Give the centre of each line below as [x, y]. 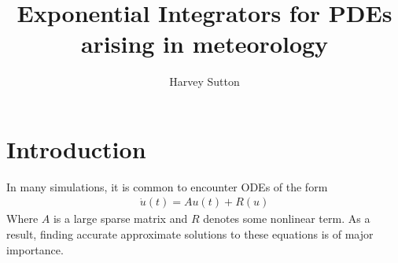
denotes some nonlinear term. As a [287, 219]
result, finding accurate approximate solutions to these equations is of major [190, 234]
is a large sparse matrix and [120, 219]
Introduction [76, 148]
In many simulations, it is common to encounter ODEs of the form [167, 186]
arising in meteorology [205, 44]
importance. [35, 249]
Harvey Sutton [205, 81]
